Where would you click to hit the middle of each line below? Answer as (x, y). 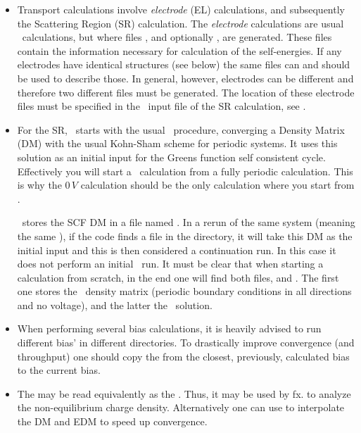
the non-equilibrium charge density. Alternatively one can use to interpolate (181, 407)
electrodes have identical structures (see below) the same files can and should (184, 64)
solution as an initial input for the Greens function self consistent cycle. (171, 157)
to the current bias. (59, 370)
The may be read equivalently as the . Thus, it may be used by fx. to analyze (184, 393)
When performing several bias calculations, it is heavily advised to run (169, 328)
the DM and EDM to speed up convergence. (112, 421)
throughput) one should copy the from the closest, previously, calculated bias (183, 356)
